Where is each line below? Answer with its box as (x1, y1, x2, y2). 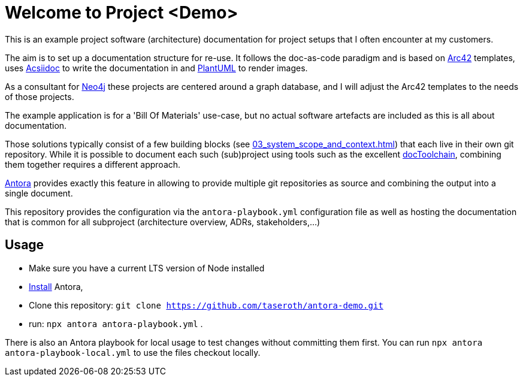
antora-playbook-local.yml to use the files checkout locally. (5, 347, 261, 358)
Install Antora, (29, 281, 83, 292)
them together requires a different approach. (5, 159, 181, 170)
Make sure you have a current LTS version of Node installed (29, 262, 265, 273)
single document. (5, 188, 73, 198)
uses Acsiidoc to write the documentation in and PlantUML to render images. (5, 62, 308, 73)
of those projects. (5, 91, 74, 102)
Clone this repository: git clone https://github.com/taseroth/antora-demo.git (29, 300, 383, 310)
